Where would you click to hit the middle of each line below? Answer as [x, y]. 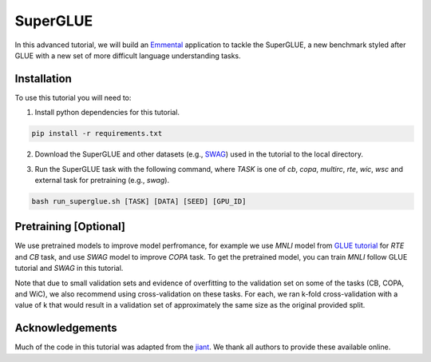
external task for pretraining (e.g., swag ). [102, 180]
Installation [43, 79]
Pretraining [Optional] [70, 227]
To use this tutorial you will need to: [73, 97]
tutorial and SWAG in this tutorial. [69, 269]
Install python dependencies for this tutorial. [107, 113]
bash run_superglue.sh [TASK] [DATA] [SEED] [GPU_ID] [139, 201]
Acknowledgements [66, 328]
